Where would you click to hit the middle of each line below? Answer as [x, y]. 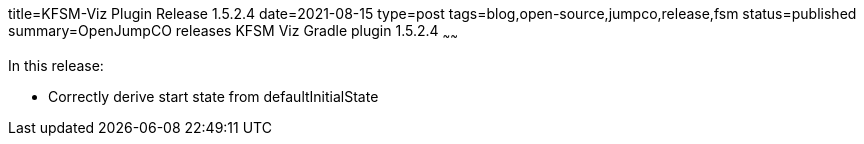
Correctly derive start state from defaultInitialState [213, 96]
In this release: [56, 65]
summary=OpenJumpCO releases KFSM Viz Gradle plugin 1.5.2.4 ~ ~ [233, 32]
